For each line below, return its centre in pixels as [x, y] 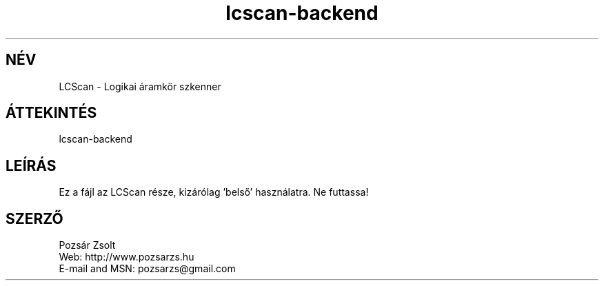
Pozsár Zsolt [87, 245]
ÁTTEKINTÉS [51, 113]
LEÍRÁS [31, 165]
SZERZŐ [34, 218]
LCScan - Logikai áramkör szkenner [140, 86]
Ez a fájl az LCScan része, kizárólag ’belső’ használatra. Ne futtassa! [214, 192]
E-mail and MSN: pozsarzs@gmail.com [147, 269]
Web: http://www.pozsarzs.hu [127, 257]
